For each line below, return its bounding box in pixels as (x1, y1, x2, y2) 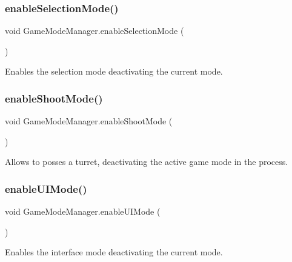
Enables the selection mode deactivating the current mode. (5, 65, 223, 78)
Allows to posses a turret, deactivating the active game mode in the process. (5, 155, 288, 168)
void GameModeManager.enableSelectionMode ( (5, 24, 184, 37)
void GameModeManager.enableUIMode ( (5, 205, 161, 218)
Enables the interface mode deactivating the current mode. (5, 246, 223, 258)
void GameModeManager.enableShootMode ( (5, 115, 173, 127)
